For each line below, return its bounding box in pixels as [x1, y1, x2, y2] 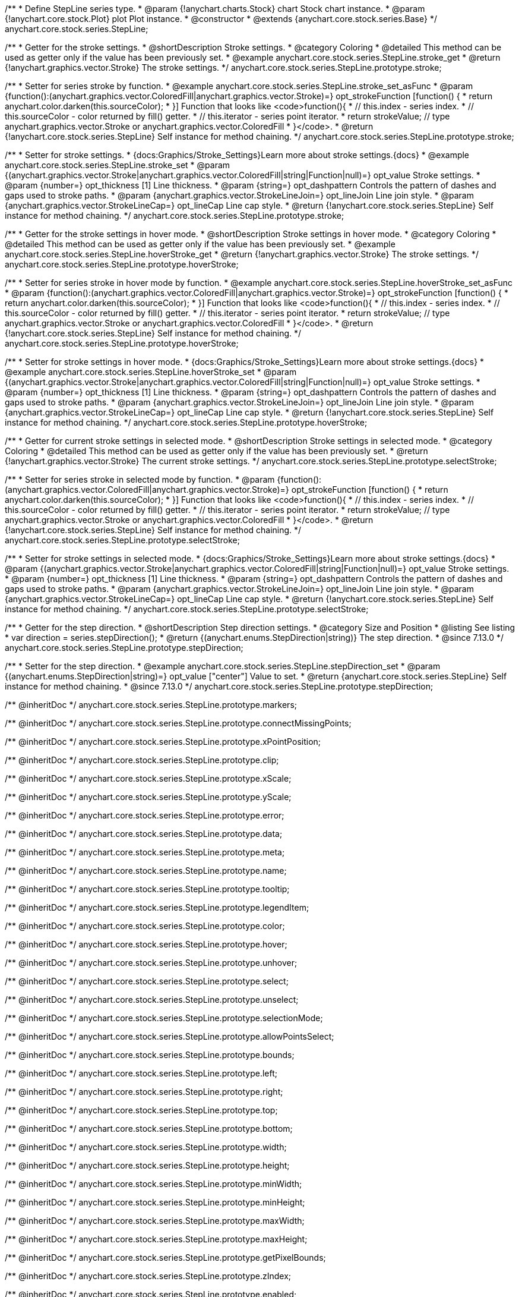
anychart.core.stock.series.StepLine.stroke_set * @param [5, 160, 230, 170]
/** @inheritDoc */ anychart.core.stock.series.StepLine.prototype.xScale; [5, 773, 292, 783]
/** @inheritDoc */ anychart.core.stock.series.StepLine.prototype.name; [5, 865, 287, 876]
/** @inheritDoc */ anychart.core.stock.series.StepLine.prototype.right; [5, 1087, 283, 1097]
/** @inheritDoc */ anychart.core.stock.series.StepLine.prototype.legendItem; [5, 902, 309, 912]
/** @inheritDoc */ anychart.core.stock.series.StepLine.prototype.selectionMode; [5, 1013, 323, 1023]
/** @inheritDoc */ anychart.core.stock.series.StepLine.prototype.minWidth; [5, 1179, 302, 1189]
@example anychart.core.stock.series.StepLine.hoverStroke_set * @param [5, 367, 297, 377]
